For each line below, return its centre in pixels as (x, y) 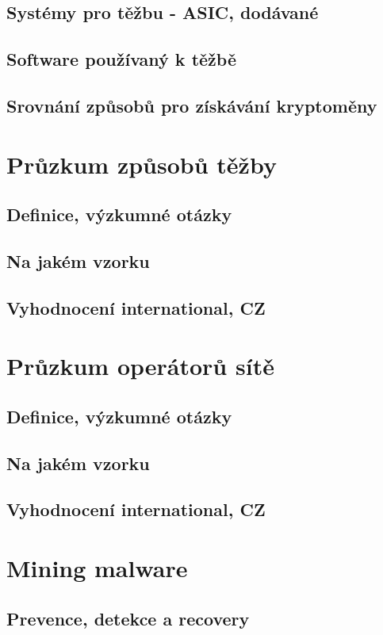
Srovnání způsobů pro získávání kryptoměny (192, 105)
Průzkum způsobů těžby (142, 164)
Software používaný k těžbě (121, 59)
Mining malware (97, 567)
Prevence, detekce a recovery (128, 618)
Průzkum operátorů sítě (140, 366)
